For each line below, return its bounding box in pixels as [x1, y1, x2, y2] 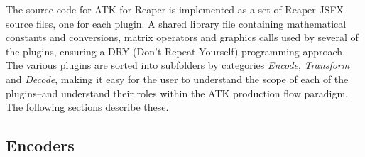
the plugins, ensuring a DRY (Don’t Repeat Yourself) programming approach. [6, 43, 346, 58]
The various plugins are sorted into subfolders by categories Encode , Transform [6, 58, 350, 72]
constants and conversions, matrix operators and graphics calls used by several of [6, 30, 359, 45]
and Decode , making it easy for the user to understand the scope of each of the [6, 71, 349, 86]
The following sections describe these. [6, 99, 169, 114]
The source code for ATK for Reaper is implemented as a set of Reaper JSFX [6, 2, 344, 16]
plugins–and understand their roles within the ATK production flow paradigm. [6, 85, 348, 100]
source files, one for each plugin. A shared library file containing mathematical [6, 16, 347, 31]
